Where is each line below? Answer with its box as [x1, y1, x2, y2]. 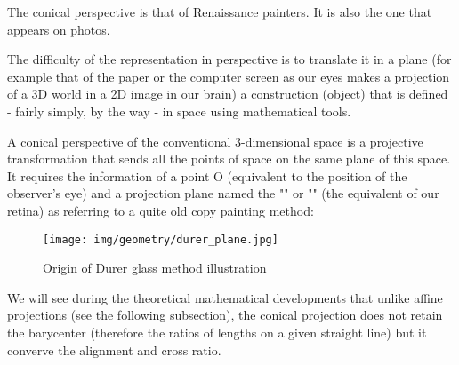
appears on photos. [7, 20, 110, 38]
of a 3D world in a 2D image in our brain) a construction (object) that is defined [7, 84, 448, 103]
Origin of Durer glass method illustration [43, 258, 267, 277]
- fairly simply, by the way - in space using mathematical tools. [7, 101, 351, 120]
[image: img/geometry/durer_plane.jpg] [43, 233, 278, 246]
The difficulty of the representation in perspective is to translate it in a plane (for [7, 50, 452, 68]
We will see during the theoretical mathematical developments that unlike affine [7, 288, 443, 306]
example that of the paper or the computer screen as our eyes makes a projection [7, 67, 450, 85]
